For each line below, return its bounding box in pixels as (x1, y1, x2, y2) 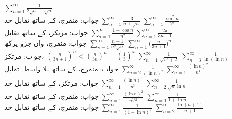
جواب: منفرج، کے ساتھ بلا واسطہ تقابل (4, 63, 119, 73)
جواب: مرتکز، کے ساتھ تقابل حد (4, 77, 99, 88)
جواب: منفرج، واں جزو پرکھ (4, 38, 87, 48)
